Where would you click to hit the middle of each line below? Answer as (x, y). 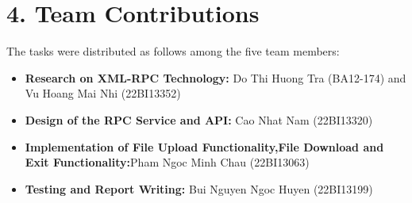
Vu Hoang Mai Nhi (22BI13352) (103, 93)
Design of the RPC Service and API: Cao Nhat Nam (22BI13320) (199, 119)
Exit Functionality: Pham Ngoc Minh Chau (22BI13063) (167, 162)
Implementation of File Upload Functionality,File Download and (204, 146)
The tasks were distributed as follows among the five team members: (173, 51)
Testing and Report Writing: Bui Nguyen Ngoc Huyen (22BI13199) (199, 188)
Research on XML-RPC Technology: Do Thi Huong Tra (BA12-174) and (216, 77)
